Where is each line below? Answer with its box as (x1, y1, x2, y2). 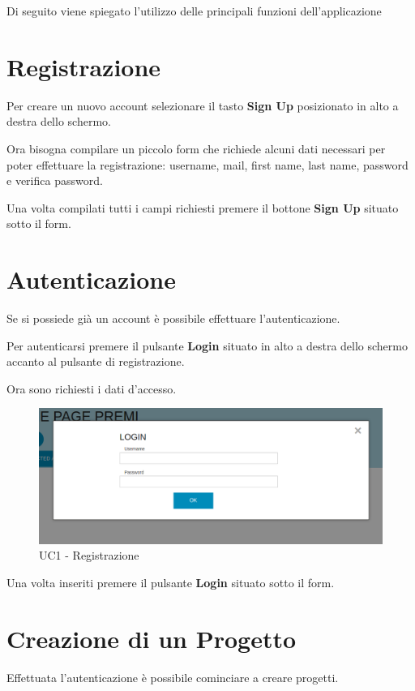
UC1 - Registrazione (39, 547, 139, 564)
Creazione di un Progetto (6, 621, 297, 655)
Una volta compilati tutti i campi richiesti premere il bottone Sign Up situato (6, 199, 399, 216)
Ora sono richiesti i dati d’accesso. (6, 380, 177, 397)
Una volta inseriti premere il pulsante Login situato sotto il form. (6, 573, 335, 590)
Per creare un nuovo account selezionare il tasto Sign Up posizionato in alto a (6, 97, 399, 114)
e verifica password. (6, 172, 103, 189)
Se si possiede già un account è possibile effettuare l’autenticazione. (6, 310, 340, 326)
